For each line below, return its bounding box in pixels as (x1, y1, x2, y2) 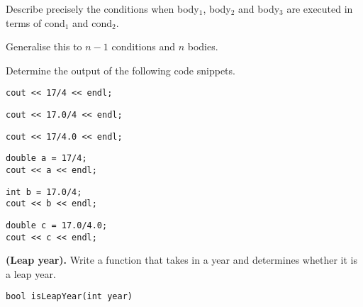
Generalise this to (6, 39, 82, 54)
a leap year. (6, 266, 56, 281)
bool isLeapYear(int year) (6, 291, 133, 302)
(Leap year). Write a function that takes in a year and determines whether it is (6, 252, 357, 267)
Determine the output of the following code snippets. (6, 62, 235, 77)
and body (238, 1, 280, 16)
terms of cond (6, 15, 65, 30)
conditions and (111, 39, 176, 54)
